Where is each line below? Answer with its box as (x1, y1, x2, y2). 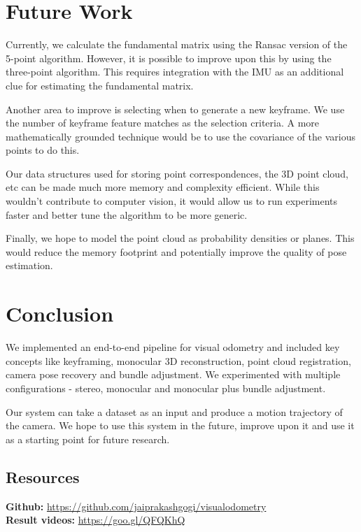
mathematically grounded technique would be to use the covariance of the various (6, 129, 355, 143)
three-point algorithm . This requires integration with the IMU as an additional (6, 64, 344, 79)
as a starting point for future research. (6, 431, 170, 446)
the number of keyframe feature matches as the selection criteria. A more (6, 115, 320, 130)
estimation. (6, 258, 53, 273)
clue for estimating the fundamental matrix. (6, 78, 194, 92)
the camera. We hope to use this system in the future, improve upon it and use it (6, 418, 355, 433)
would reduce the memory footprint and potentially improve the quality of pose (6, 244, 347, 259)
